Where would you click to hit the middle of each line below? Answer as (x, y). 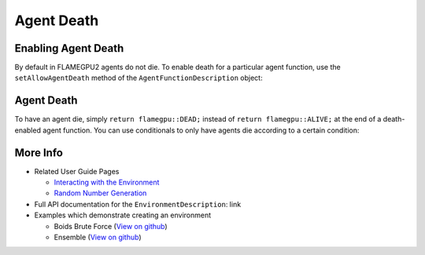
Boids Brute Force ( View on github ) (111, 226)
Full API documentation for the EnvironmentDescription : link (138, 204)
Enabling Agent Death (69, 48)
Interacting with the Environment (107, 182)
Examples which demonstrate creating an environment (123, 215)
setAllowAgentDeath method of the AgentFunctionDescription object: (139, 78)
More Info (39, 153)
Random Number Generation (100, 193)
